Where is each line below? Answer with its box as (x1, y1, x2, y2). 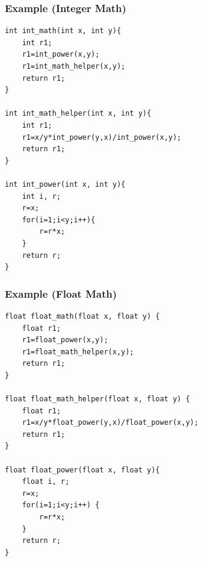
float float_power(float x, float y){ (5, 465, 160, 474)
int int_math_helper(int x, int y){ (5, 109, 151, 118)
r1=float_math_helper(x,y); (22, 347, 134, 356)
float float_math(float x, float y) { (5, 312, 160, 321)
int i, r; (22, 192, 61, 201)
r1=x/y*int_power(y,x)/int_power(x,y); (22, 133, 182, 142)
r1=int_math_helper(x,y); (22, 62, 126, 71)
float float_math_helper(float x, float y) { (5, 395, 190, 404)
